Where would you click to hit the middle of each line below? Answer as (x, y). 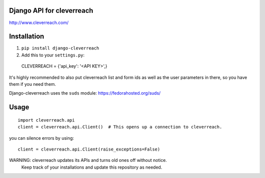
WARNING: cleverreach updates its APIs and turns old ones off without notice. (88, 160)
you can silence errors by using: (41, 138)
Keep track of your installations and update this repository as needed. (92, 167)
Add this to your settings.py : (53, 55)
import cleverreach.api (46, 120)
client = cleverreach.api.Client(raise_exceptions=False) (89, 149)
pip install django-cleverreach (60, 48)
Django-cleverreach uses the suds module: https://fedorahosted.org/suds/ (85, 93)
